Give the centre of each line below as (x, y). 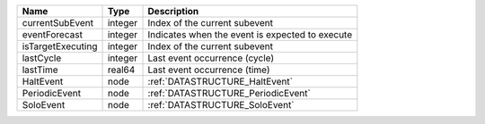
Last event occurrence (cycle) (211, 58)
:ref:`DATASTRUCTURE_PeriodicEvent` (229, 93)
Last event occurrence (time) (209, 70)
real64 (121, 70)
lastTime (40, 70)
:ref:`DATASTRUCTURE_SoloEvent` (221, 105)
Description (173, 11)
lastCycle (42, 58)
